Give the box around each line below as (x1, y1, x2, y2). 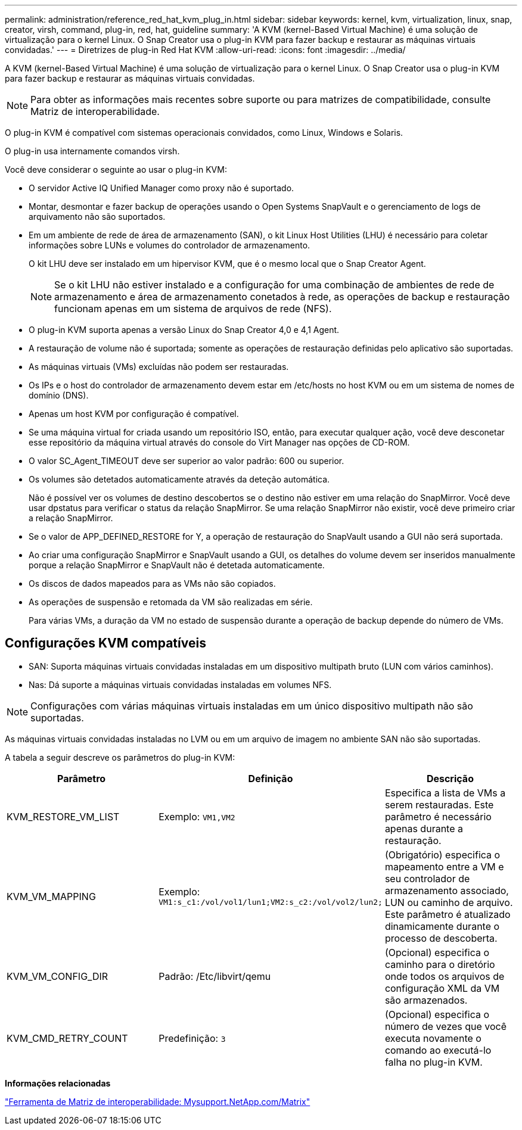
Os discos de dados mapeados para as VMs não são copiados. (29, 578, 276, 589)
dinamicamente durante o (384, 920, 500, 932)
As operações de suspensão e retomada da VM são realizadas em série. (29, 597, 313, 607)
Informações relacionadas (5, 1078, 111, 1088)
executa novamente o (384, 1032, 481, 1044)
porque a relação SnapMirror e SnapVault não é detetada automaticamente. (29, 560, 325, 570)
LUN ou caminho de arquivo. (384, 896, 513, 908)
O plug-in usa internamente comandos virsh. (5, 146, 180, 156)
